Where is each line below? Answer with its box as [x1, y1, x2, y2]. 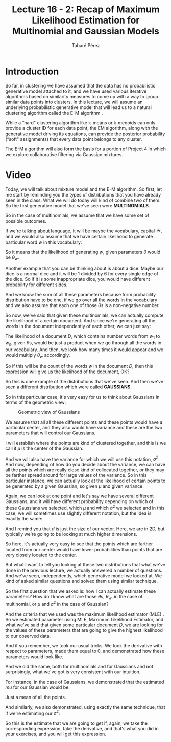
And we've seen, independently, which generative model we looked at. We [5, 573, 162, 579]
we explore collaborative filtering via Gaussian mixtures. [5, 151, 124, 157]
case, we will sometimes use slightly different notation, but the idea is [5, 510, 152, 516]
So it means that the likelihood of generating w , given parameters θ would [5, 249, 161, 255]
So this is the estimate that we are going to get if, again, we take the [5, 720, 148, 726]
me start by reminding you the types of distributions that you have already [5, 191, 161, 198]
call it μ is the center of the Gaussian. [5, 445, 84, 451]
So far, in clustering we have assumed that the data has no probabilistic [5, 82, 156, 89]
